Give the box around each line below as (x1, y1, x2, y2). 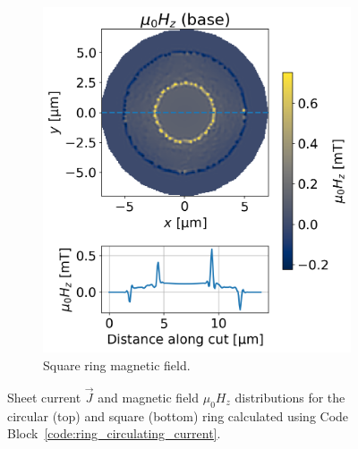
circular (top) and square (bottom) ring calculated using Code (7, 406, 349, 425)
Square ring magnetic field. (43, 355, 191, 374)
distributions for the (234, 387, 345, 406)
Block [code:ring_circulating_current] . (7, 424, 221, 443)
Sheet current (7, 387, 81, 406)
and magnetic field (98, 387, 200, 406)
